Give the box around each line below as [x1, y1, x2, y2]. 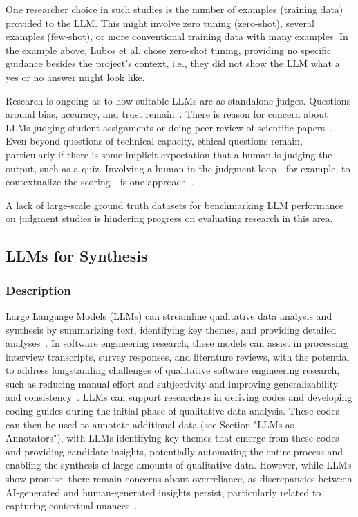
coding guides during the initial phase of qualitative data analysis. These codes [6, 403, 340, 418]
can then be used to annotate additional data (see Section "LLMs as [6, 417, 294, 431]
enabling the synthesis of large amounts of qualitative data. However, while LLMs [6, 457, 352, 472]
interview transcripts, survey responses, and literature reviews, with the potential [6, 349, 350, 363]
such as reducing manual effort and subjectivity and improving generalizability [6, 376, 339, 390]
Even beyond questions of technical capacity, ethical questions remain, [6, 134, 303, 148]
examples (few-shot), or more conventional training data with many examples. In [6, 29, 348, 44]
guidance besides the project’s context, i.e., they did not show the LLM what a [6, 56, 340, 71]
